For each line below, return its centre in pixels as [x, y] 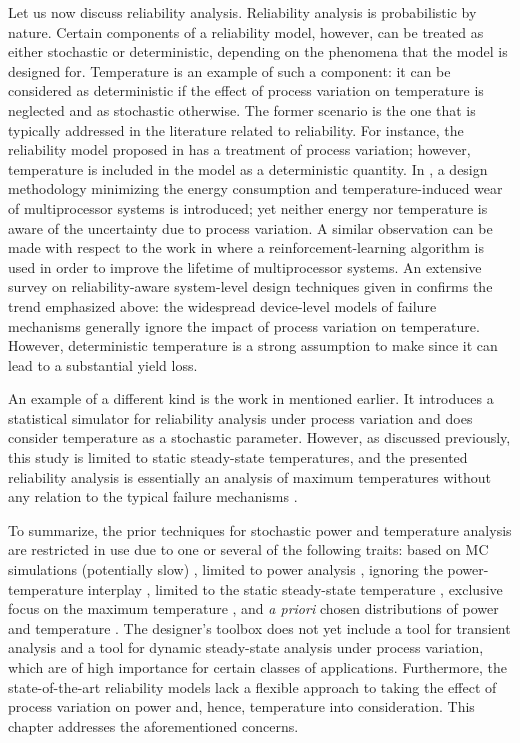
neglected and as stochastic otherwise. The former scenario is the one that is [242, 109]
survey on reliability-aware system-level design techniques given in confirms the [250, 286]
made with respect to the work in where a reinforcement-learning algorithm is [246, 247]
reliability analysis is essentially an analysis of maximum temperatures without [249, 476]
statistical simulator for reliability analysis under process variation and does [240, 417]
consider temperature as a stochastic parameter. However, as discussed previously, [259, 437]
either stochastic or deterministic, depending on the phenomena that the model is [258, 51]
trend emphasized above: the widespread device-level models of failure [222, 305]
